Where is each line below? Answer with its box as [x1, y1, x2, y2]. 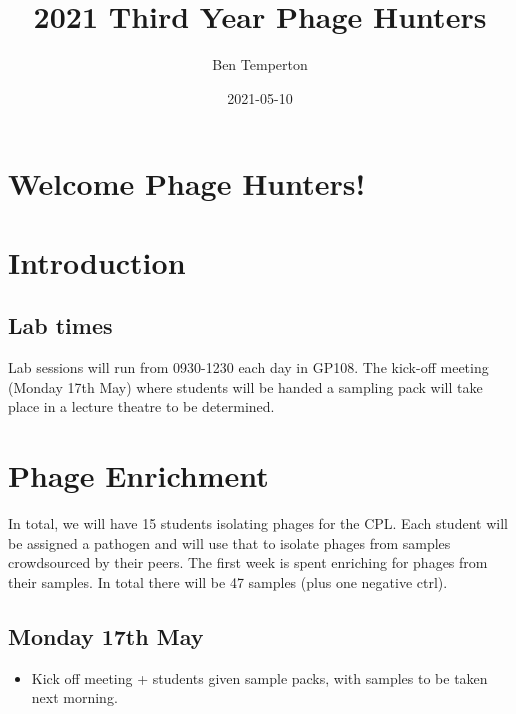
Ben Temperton [212, 54, 308, 75]
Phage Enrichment [8, 455, 269, 496]
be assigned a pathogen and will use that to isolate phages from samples [8, 532, 451, 553]
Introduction [8, 241, 186, 282]
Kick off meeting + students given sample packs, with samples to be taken [31, 667, 488, 688]
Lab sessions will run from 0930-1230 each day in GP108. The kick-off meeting [8, 357, 489, 378]
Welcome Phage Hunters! [8, 163, 366, 204]
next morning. [31, 687, 118, 708]
